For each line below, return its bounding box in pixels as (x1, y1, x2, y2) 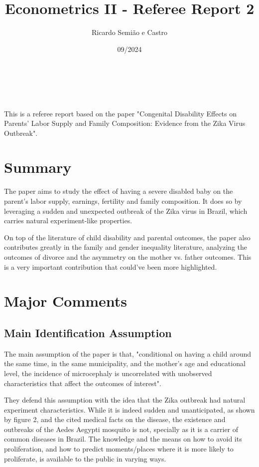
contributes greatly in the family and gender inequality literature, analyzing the (4, 242, 247, 252)
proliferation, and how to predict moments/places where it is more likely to (4, 444, 234, 454)
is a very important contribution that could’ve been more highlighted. (4, 261, 217, 272)
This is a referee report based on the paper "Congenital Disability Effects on (4, 108, 237, 118)
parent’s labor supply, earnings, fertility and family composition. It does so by (4, 196, 242, 206)
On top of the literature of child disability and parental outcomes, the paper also (4, 232, 251, 242)
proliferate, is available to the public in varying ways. (4, 453, 166, 464)
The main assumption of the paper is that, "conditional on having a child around (4, 348, 251, 359)
